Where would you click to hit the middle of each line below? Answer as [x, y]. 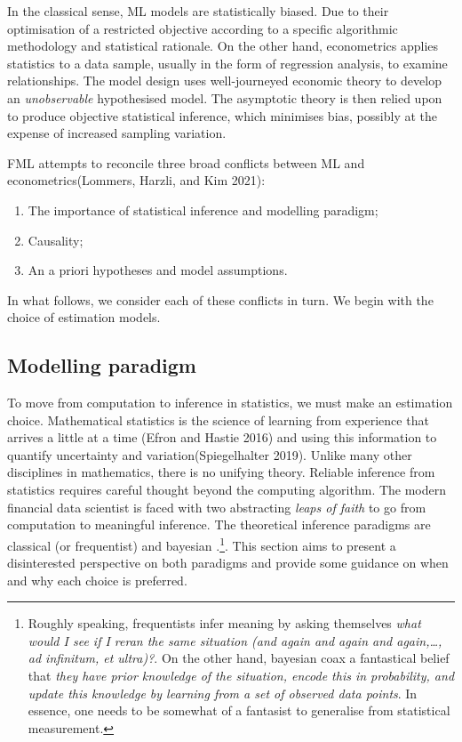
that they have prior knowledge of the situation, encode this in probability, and [241, 676]
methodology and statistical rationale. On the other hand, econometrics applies [223, 46]
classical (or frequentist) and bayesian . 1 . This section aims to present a [202, 544]
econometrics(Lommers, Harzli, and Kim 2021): [136, 180]
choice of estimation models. [84, 317]
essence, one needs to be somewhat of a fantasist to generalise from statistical [239, 710]
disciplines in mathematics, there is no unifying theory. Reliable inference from [221, 472]
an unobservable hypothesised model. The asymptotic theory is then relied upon [225, 97]
